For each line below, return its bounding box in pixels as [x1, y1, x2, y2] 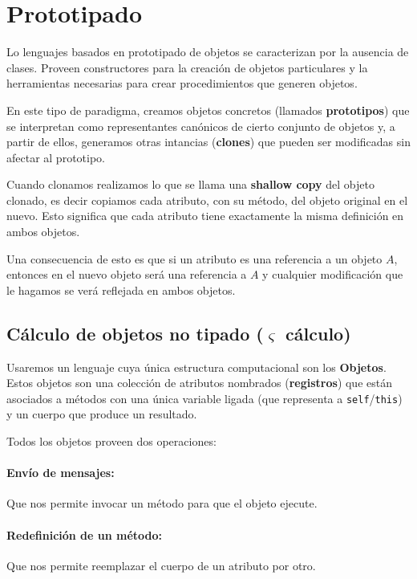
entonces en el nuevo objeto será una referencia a [6, 266, 247, 283]
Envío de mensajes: [6, 464, 115, 481]
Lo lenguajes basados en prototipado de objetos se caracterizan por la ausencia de [6, 43, 409, 60]
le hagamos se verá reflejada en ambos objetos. [6, 281, 236, 298]
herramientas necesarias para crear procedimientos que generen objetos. [6, 75, 358, 92]
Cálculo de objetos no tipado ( [6, 320, 264, 345]
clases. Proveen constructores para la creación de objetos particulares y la [6, 59, 368, 75]
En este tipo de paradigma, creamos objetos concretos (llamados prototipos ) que [6, 101, 410, 118]
